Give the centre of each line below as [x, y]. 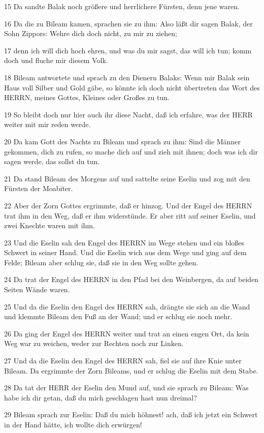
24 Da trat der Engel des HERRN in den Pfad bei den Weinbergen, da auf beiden [131, 279]
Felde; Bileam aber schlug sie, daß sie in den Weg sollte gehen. [101, 262]
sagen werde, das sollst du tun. [52, 161]
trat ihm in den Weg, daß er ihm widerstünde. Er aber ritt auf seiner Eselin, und [130, 215]
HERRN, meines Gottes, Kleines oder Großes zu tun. [87, 97]
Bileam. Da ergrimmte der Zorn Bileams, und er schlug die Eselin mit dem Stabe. [131, 370]
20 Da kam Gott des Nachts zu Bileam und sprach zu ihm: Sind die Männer [122, 141]
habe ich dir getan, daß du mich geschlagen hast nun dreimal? [101, 397]
